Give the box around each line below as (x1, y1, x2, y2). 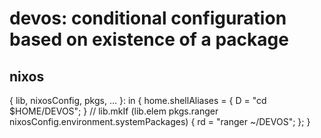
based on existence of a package (9, 28, 289, 51)
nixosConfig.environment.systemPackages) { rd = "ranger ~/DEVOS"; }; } (9, 116, 311, 127)
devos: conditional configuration (9, 7, 287, 30)
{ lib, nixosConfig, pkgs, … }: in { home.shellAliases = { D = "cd (9, 95, 267, 106)
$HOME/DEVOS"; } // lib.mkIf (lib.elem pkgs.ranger (9, 105, 219, 117)
